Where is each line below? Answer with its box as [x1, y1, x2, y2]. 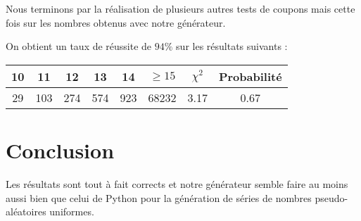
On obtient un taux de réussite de [6, 39, 152, 53]
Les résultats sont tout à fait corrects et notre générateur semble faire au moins [6, 176, 348, 191]
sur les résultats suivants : [176, 39, 288, 53]
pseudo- [315, 190, 348, 205]
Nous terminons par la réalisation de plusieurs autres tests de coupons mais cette [6, 1, 355, 15]
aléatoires [6, 204, 46, 219]
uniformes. [49, 204, 94, 219]
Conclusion [6, 135, 115, 164]
